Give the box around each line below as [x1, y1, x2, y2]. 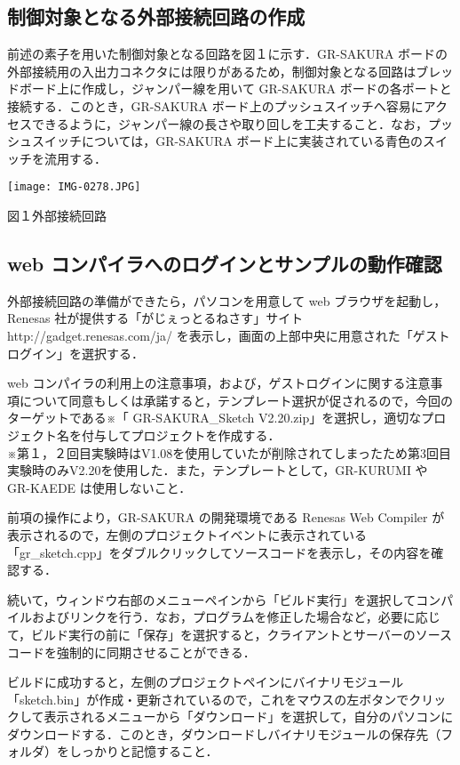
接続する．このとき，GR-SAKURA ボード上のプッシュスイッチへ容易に [7, 96, 424, 115]
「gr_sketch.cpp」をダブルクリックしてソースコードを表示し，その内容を [7, 543, 432, 561]
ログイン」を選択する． [7, 343, 138, 362]
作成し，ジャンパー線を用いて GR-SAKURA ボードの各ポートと [81, 79, 452, 98]
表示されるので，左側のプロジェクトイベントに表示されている [7, 525, 368, 544]
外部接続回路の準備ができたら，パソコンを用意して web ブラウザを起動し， [7, 291, 447, 310]
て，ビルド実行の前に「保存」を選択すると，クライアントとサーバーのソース [7, 624, 453, 643]
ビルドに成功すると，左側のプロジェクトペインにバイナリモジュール [7, 672, 404, 691]
